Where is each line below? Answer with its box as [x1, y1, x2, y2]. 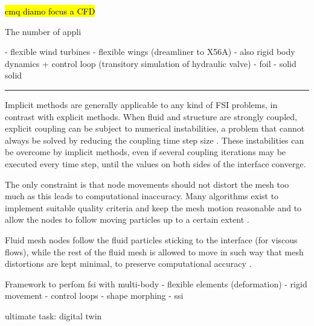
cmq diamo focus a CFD [5, 5, 95, 17]
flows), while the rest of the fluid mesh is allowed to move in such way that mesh [5, 245, 304, 258]
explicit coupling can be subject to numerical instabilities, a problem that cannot [5, 122, 305, 135]
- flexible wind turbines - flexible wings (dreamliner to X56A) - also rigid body [5, 45, 295, 58]
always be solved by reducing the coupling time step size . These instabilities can [5, 133, 304, 146]
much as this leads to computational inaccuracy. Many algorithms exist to [5, 190, 279, 202]
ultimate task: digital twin [5, 309, 102, 322]
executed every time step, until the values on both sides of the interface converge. [5, 157, 306, 170]
